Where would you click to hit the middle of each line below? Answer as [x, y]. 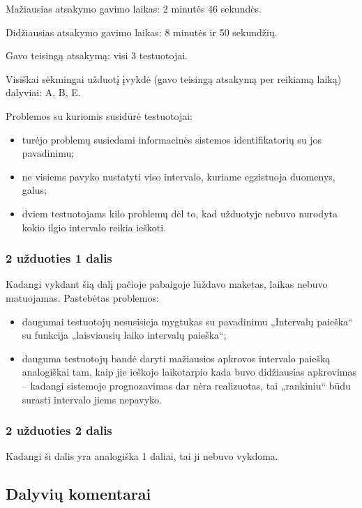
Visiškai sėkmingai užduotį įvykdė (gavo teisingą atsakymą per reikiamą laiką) [174, 78]
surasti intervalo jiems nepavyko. [92, 399]
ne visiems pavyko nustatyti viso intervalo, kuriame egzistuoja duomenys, [179, 176]
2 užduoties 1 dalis [59, 258]
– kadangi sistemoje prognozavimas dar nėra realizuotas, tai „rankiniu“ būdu [186, 385]
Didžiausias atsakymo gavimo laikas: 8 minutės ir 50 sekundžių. [142, 32]
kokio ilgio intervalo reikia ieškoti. [94, 227]
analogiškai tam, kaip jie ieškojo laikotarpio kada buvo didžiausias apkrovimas [189, 372]
